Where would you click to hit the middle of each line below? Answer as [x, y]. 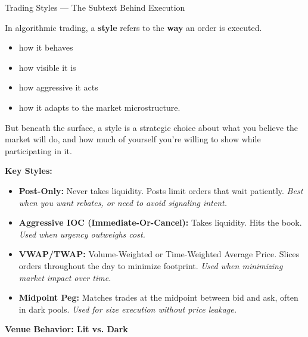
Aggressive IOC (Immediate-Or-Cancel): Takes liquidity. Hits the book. [160, 222]
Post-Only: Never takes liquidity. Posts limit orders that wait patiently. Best [161, 190]
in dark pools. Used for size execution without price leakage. [127, 309]
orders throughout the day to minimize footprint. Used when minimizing [151, 265]
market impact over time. [65, 277]
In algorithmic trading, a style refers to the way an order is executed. [133, 27]
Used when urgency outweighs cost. [82, 234]
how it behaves [46, 47]
